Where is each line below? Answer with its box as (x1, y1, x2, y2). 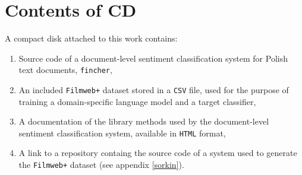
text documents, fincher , (18, 63, 112, 76)
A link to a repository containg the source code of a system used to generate (18, 147, 297, 159)
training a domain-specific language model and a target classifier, (18, 95, 256, 107)
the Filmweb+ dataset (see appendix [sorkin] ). (18, 158, 184, 171)
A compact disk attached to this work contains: (5, 32, 178, 44)
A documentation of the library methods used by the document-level (18, 115, 269, 128)
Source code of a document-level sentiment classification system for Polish (18, 52, 288, 64)
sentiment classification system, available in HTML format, (18, 126, 226, 139)
